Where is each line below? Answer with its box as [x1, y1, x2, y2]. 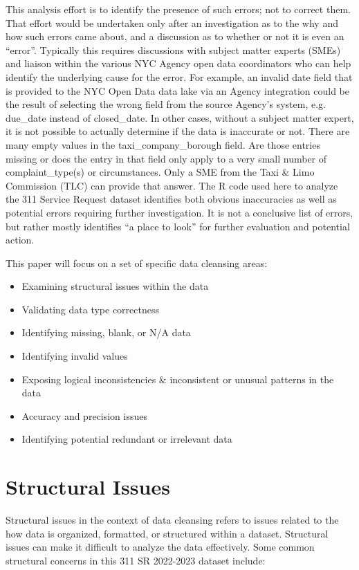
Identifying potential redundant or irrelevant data [21, 432, 232, 446]
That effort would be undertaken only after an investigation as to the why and [6, 15, 338, 30]
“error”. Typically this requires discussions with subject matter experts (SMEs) [6, 42, 341, 57]
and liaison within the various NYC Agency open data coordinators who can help [6, 56, 351, 71]
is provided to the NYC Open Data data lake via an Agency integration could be [6, 83, 349, 98]
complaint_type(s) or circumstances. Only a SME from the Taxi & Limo [6, 165, 315, 179]
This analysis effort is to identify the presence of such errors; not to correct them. [6, 2, 351, 16]
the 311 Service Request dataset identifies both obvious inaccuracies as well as [6, 192, 337, 206]
